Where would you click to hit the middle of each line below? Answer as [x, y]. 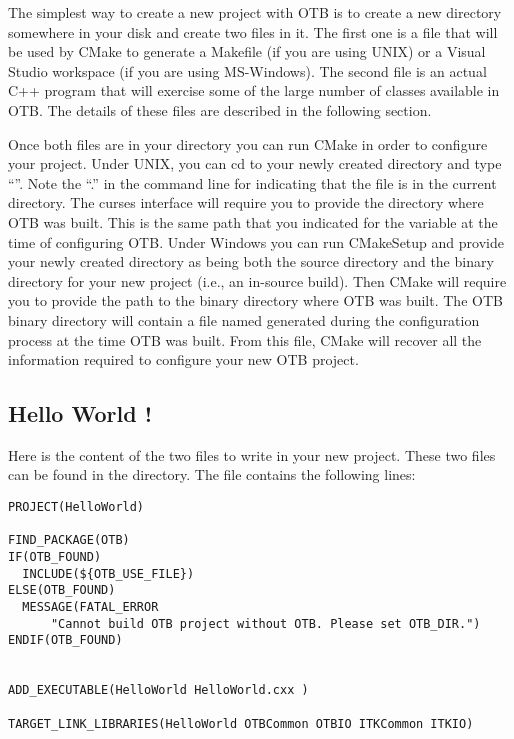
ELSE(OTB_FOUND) [62, 590]
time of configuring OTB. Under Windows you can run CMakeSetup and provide [256, 241]
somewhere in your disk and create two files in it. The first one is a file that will [253, 31]
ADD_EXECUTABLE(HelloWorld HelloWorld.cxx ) [158, 690]
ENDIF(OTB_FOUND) [65, 640]
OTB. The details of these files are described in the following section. [220, 109]
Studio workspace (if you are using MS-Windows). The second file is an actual [247, 70]
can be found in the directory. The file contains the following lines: [212, 474]
